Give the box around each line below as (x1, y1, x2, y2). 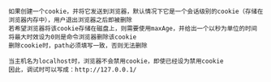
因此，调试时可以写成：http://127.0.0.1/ (8, 66, 137, 74)
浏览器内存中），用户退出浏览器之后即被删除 (8, 16, 132, 24)
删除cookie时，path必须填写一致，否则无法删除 (8, 42, 148, 50)
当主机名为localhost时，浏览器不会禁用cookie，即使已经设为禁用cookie (8, 57, 224, 65)
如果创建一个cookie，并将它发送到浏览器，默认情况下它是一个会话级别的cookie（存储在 (8, 7, 264, 15)
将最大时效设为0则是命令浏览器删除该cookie (8, 33, 137, 41)
